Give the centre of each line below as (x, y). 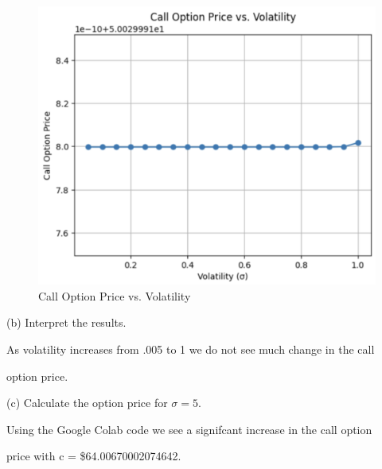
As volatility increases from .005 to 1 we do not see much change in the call (191, 349)
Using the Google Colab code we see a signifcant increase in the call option (189, 429)
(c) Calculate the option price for (87, 403)
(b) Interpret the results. (66, 322)
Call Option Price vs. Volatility (115, 295)
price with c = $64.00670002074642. (94, 456)
